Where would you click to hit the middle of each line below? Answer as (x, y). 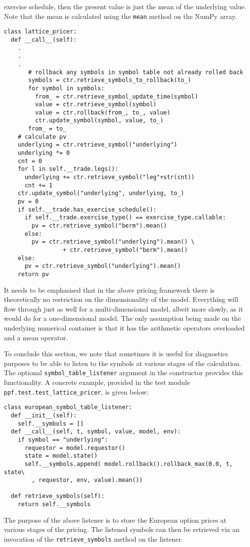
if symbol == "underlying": (63, 439)
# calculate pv (42, 137)
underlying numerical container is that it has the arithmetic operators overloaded (125, 327)
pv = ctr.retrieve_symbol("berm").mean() (99, 226)
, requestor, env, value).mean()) (87, 480)
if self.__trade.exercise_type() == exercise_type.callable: (125, 218)
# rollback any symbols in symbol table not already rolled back (136, 72)
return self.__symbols (54, 505)
